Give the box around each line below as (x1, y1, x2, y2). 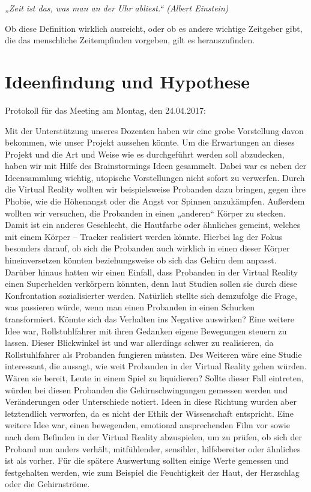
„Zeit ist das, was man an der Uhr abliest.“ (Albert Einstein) (5, 2, 229, 14)
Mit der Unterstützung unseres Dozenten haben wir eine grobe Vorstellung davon (5, 124, 304, 137)
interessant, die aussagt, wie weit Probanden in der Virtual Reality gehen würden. (5, 360, 307, 372)
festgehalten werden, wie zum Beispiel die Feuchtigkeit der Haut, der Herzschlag (5, 466, 300, 478)
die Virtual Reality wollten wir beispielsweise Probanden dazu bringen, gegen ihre (5, 183, 306, 195)
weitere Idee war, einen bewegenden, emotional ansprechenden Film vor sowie (5, 419, 290, 431)
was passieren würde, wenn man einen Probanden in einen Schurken (5, 301, 255, 313)
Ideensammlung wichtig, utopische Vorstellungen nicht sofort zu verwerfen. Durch (5, 171, 305, 183)
